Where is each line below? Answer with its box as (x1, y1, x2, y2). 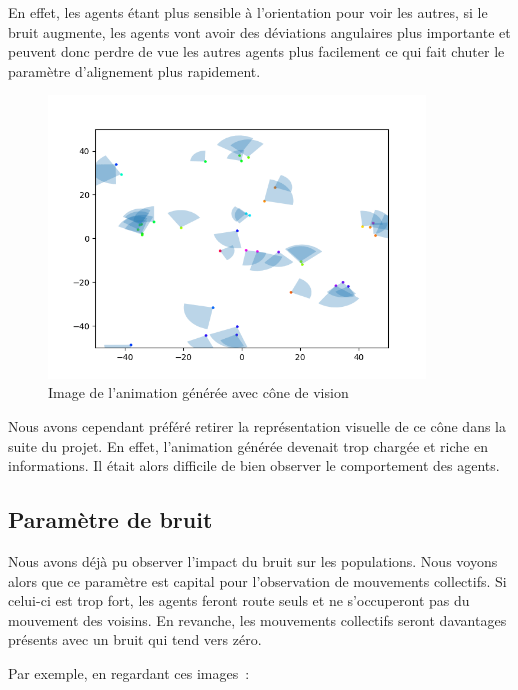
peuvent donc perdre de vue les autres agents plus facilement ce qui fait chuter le (8, 41, 505, 62)
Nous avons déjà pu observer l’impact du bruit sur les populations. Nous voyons (8, 551, 498, 571)
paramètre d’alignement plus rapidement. (8, 60, 261, 81)
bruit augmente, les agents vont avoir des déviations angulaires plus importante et (8, 21, 511, 42)
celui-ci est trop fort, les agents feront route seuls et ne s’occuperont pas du (8, 590, 470, 611)
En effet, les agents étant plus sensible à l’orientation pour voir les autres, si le (8, 2, 488, 22)
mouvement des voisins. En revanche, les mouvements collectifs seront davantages (8, 609, 507, 630)
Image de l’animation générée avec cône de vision (48, 382, 349, 403)
